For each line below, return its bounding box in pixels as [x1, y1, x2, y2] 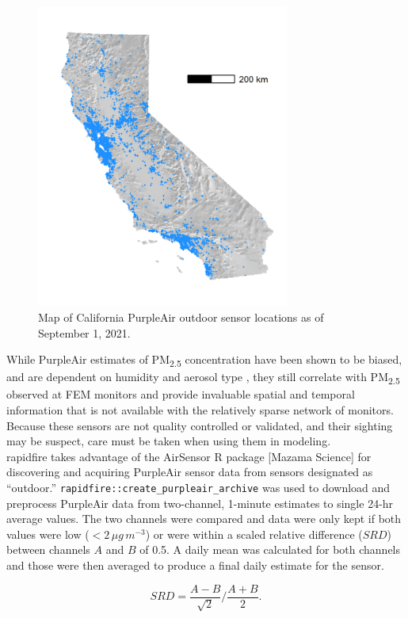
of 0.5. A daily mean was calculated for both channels [139, 541, 401, 558]
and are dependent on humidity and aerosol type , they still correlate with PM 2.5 [6, 368, 400, 387]
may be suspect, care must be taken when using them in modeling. [6, 433, 331, 449]
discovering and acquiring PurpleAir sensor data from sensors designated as [6, 463, 373, 480]
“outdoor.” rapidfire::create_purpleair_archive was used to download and [6, 479, 391, 495]
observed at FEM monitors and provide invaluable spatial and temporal [6, 386, 355, 402]
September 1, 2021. [38, 324, 131, 341]
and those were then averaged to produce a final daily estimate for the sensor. [6, 556, 384, 573]
